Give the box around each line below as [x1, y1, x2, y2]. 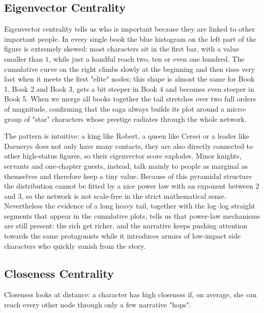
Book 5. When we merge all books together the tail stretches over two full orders [4, 93, 256, 104]
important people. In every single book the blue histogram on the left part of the [4, 33, 256, 44]
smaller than [4, 53, 43, 64]
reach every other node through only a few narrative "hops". [4, 299, 191, 310]
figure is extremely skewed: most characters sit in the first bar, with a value [4, 43, 240, 54]
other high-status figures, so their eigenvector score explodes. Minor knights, [4, 150, 242, 161]
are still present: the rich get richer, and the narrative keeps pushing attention [4, 220, 248, 231]
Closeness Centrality [4, 265, 114, 281]
